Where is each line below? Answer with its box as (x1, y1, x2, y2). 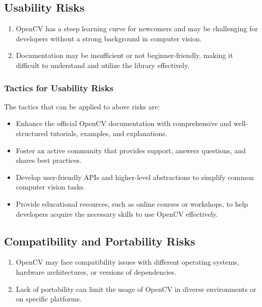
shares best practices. (16, 155, 82, 165)
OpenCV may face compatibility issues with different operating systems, (16, 257, 239, 267)
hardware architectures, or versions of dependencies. (16, 266, 176, 277)
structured (16, 128, 48, 138)
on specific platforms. (16, 293, 82, 304)
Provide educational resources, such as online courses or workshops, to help (16, 198, 248, 209)
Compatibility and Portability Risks (4, 233, 195, 249)
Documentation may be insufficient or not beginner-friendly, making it (16, 50, 233, 60)
